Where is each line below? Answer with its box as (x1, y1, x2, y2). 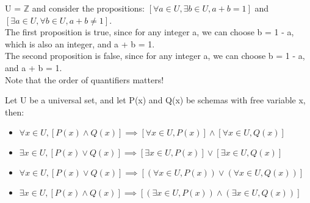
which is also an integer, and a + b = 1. (5, 37, 155, 50)
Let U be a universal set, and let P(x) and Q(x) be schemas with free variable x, (5, 94, 306, 106)
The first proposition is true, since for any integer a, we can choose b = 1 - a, (5, 26, 294, 38)
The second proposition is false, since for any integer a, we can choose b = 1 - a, (5, 49, 305, 62)
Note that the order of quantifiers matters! (5, 73, 164, 86)
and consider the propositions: (32, 2, 145, 14)
